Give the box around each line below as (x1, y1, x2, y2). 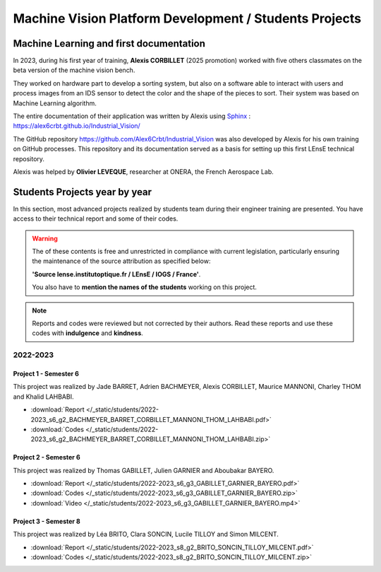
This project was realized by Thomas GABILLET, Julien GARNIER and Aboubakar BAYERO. (13, 466, 274, 474)
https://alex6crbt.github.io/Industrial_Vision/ (13, 122, 140, 130)
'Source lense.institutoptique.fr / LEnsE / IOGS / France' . (32, 269, 201, 279)
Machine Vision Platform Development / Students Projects (13, 11, 361, 26)
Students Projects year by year (13, 186, 152, 198)
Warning (32, 234, 58, 243)
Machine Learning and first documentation (13, 37, 206, 49)
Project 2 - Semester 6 (13, 453, 80, 462)
